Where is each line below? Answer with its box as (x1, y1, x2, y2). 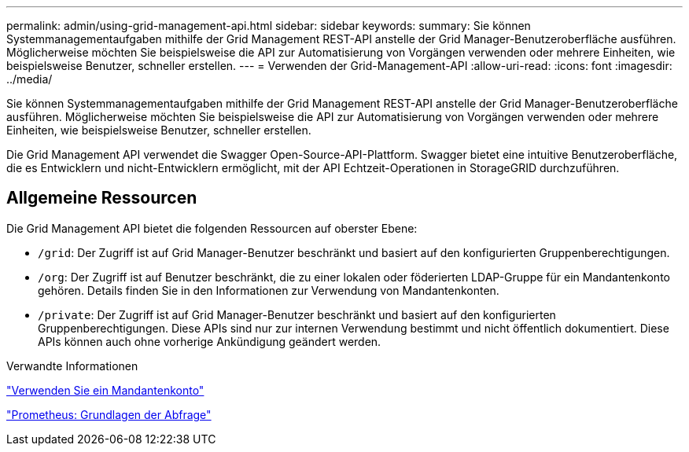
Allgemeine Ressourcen (6, 188, 197, 208)
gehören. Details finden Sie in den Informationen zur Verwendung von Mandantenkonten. (38, 283, 499, 297)
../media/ (6, 72, 53, 86)
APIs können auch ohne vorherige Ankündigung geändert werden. (38, 334, 381, 348)
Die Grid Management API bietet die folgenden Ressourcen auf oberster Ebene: (6, 221, 418, 235)
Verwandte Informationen (6, 358, 138, 373)
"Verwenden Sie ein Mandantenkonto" (6, 383, 204, 397)
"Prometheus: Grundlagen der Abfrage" (6, 407, 212, 421)
